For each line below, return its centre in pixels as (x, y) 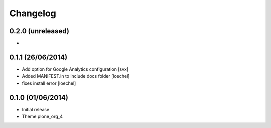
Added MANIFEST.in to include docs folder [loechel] (76, 76)
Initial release (36, 109)
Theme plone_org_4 (42, 117)
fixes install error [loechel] (49, 83)
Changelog (33, 13)
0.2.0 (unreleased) (39, 31)
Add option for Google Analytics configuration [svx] (75, 69)
